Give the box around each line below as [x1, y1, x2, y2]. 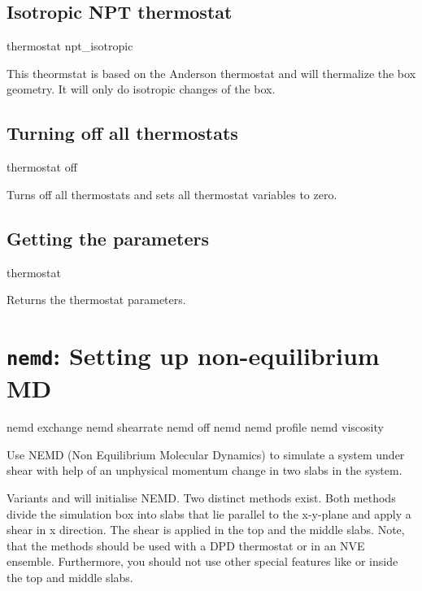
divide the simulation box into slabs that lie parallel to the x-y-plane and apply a [7, 505, 411, 522]
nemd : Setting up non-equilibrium [7, 338, 380, 372]
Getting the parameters [7, 225, 209, 250]
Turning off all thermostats [7, 120, 238, 146]
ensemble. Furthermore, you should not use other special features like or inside [7, 553, 398, 570]
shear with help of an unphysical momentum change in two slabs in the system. [7, 462, 402, 479]
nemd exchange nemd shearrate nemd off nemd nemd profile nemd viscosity [7, 419, 384, 436]
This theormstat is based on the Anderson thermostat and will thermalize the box [7, 64, 416, 81]
